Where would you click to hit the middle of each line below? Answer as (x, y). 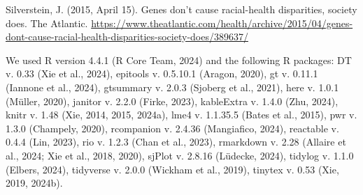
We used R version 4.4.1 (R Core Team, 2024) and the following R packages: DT (179, 60)
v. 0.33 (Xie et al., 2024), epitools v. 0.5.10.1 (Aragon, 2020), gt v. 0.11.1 (162, 73)
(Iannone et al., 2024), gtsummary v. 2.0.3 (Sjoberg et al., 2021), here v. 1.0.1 (172, 87)
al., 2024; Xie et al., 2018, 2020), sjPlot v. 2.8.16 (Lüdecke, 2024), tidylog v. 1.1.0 (180, 155)
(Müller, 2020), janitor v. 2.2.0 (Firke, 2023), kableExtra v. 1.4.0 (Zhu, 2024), (172, 101)
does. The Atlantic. (47, 23)
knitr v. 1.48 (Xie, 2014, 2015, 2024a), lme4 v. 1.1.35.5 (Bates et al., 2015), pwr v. (181, 115)
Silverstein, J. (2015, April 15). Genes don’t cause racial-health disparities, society (181, 9)
